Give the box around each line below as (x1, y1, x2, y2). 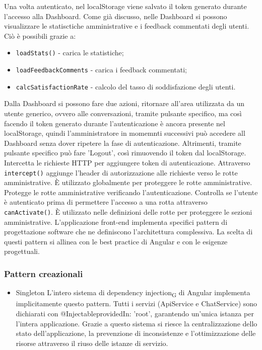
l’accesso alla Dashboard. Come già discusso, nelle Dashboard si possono (4, 11, 227, 21)
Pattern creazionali (4, 267, 83, 280)
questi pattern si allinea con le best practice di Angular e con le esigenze (4, 236, 228, 246)
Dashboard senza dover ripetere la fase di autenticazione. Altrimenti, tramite (4, 137, 241, 148)
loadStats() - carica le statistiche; (16, 47, 124, 58)
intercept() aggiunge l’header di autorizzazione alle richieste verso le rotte (4, 167, 238, 178)
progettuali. (4, 246, 40, 256)
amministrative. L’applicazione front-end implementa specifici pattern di (4, 216, 228, 227)
